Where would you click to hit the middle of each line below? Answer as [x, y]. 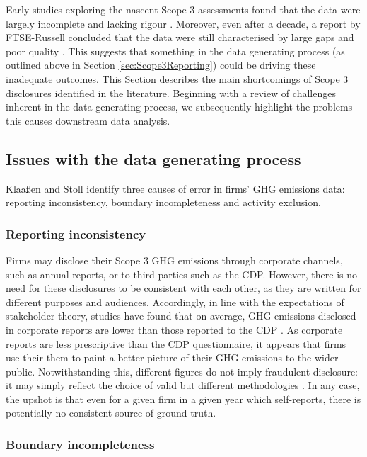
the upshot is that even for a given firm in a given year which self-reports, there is [183, 399]
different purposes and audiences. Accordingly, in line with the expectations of [175, 301]
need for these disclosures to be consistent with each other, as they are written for [183, 288]
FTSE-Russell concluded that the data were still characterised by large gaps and [180, 37]
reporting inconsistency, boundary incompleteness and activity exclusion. [163, 202]
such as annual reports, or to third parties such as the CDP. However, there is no [182, 274]
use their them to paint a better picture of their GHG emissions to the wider [172, 357]
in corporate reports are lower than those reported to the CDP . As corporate [174, 329]
